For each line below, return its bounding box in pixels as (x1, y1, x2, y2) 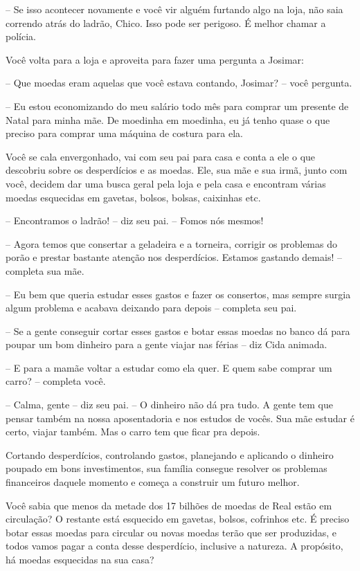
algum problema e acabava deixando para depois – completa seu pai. (6, 300, 297, 315)
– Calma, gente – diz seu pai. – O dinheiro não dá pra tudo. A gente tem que (6, 397, 334, 412)
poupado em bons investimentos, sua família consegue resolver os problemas (6, 461, 327, 475)
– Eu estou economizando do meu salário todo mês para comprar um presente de (6, 98, 349, 113)
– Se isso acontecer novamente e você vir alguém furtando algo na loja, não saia (6, 2, 343, 16)
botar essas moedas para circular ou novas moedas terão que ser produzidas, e (6, 525, 337, 539)
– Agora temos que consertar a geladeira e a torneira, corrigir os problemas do (6, 236, 337, 251)
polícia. (6, 29, 36, 44)
